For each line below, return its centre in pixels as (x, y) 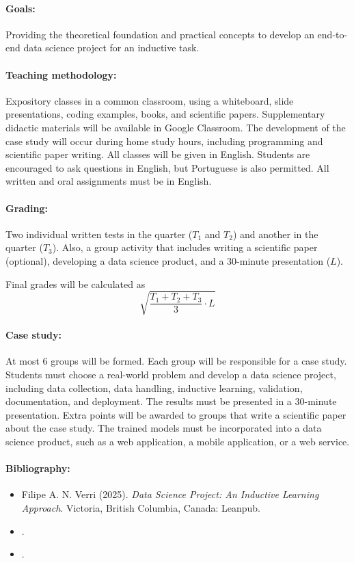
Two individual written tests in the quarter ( (99, 234)
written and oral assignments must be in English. (109, 181)
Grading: (27, 208)
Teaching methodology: (61, 74)
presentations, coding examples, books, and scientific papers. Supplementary (165, 114)
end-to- (332, 34)
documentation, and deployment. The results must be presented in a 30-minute (171, 401)
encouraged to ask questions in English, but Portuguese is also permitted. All (167, 167)
